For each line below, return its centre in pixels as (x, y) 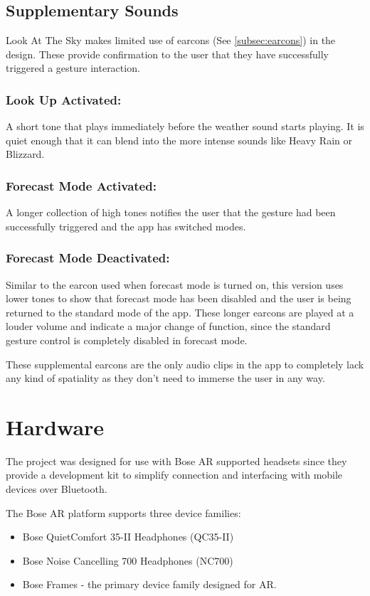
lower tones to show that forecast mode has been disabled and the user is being (179, 298)
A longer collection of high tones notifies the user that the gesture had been (171, 212)
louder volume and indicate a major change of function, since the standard (168, 326)
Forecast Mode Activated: (81, 185)
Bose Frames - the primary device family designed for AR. (149, 584)
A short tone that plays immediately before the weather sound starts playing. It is (185, 126)
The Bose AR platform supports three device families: (123, 512)
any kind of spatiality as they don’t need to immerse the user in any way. (165, 378)
